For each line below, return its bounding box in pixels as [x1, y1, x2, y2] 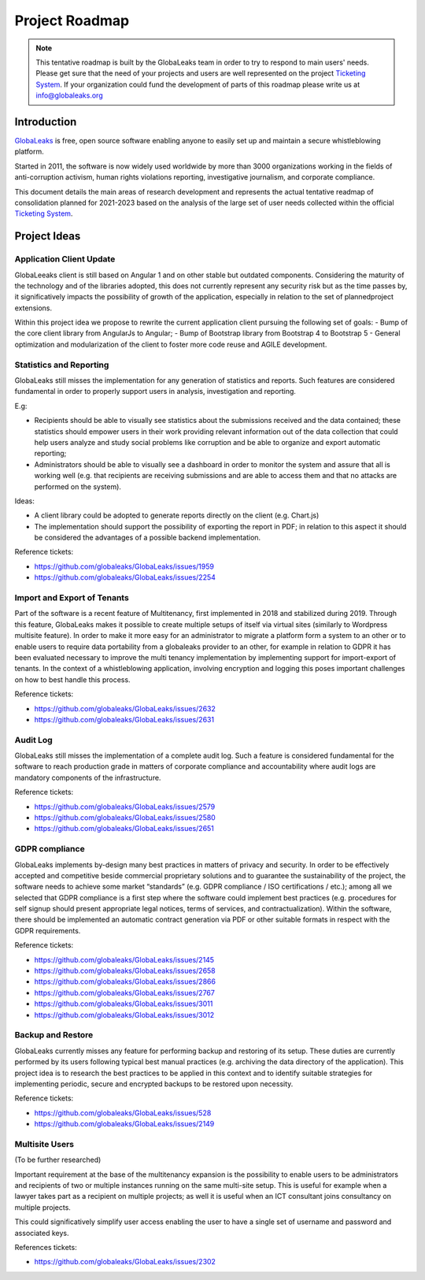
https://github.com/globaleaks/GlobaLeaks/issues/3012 [34, 1010, 215, 1019]
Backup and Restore [14, 1030, 94, 1041]
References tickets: [14, 1242, 78, 1252]
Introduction [14, 115, 77, 128]
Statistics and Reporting [14, 359, 109, 370]
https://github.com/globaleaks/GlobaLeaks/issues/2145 [34, 955, 215, 964]
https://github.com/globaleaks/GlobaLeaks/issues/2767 [34, 988, 216, 997]
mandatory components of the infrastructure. [14, 773, 161, 782]
